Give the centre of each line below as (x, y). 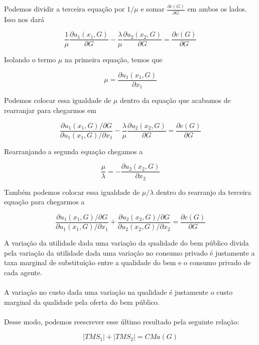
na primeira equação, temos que (113, 60)
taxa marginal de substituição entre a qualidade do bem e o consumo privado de (127, 262)
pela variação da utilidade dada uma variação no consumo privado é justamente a (129, 252)
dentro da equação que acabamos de (175, 100)
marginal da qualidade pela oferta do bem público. (82, 302)
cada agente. (23, 272)
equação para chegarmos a (44, 202)
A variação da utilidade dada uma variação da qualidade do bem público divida (126, 243)
